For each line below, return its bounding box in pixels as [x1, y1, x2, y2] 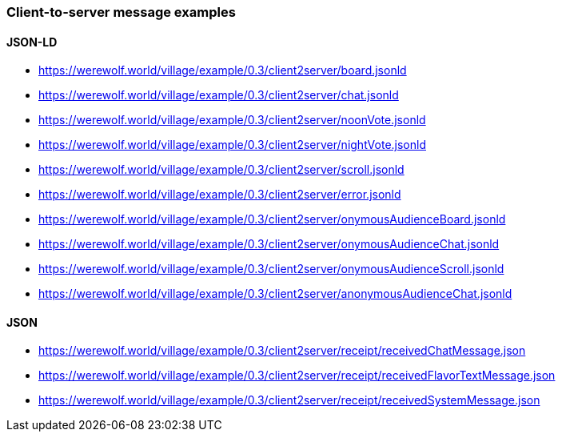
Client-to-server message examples [6, 4, 236, 20]
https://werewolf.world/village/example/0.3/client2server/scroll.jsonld [38, 163, 405, 177]
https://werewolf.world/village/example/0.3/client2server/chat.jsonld [38, 88, 399, 102]
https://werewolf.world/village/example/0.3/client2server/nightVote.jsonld [38, 138, 426, 152]
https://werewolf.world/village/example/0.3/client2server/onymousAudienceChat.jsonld [38, 237, 500, 251]
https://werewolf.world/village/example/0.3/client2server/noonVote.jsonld [38, 113, 426, 127]
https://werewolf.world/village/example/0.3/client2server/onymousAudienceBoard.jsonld [38, 212, 506, 227]
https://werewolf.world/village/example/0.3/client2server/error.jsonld [38, 187, 401, 202]
